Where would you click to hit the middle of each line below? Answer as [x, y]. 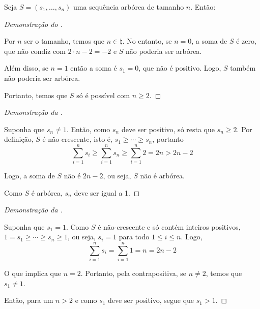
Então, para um [29, 300]
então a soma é [94, 68]
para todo [134, 237]
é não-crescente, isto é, [77, 139]
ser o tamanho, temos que [64, 41]
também [243, 68]
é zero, [246, 41]
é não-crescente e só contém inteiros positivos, [169, 226]
